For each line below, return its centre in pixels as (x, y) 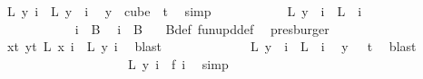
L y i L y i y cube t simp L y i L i (184, 11)
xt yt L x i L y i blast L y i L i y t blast (211, 46)
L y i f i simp (178, 63)
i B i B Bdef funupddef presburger (202, 28)
